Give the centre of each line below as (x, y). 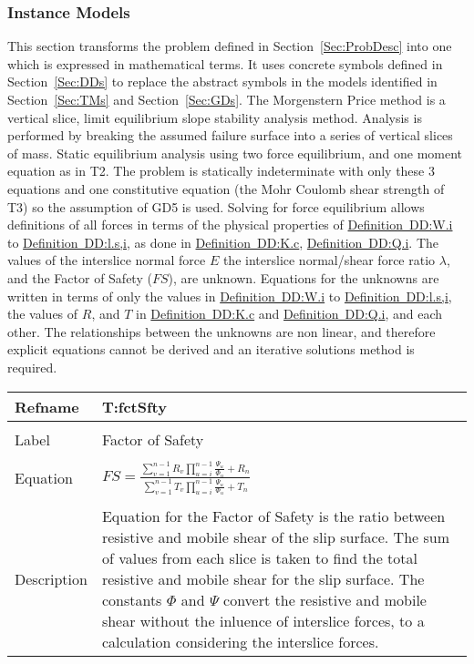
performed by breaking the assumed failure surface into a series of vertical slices (230, 135)
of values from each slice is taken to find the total (259, 558)
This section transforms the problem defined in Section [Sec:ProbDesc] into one (230, 46)
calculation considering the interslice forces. (240, 642)
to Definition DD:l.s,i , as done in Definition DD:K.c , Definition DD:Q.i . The (223, 242)
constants (132, 600)
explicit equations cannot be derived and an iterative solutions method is (211, 349)
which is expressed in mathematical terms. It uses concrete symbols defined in (225, 63)
